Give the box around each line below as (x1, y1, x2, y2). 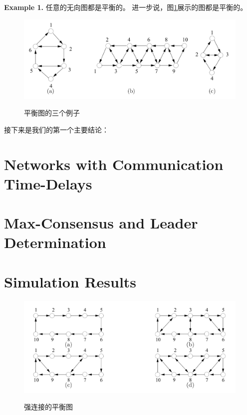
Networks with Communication (4, 153, 224, 174)
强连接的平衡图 (24, 401, 73, 412)
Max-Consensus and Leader (4, 212, 198, 233)
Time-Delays (4, 173, 92, 193)
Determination (4, 232, 106, 252)
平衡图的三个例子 (24, 107, 80, 118)
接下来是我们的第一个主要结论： (4, 124, 109, 134)
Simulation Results (4, 271, 137, 291)
